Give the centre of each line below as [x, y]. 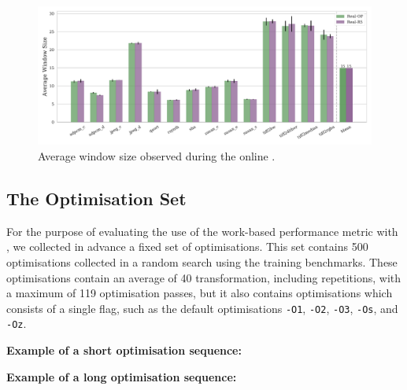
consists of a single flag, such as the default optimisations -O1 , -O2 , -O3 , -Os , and [202, 308]
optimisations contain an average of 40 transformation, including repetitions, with [204, 277]
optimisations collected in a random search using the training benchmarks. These [202, 261]
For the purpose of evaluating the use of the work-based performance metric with [202, 231]
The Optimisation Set [96, 198]
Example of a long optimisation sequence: [122, 376]
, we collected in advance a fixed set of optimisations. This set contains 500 [187, 247]
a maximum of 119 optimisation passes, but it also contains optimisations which [200, 293]
